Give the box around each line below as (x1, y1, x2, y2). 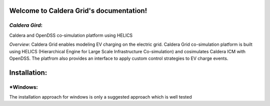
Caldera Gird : (9, 22, 43, 29)
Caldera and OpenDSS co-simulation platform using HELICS (9, 32, 133, 38)
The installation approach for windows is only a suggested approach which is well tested (9, 94, 192, 100)
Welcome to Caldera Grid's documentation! (9, 6, 147, 15)
